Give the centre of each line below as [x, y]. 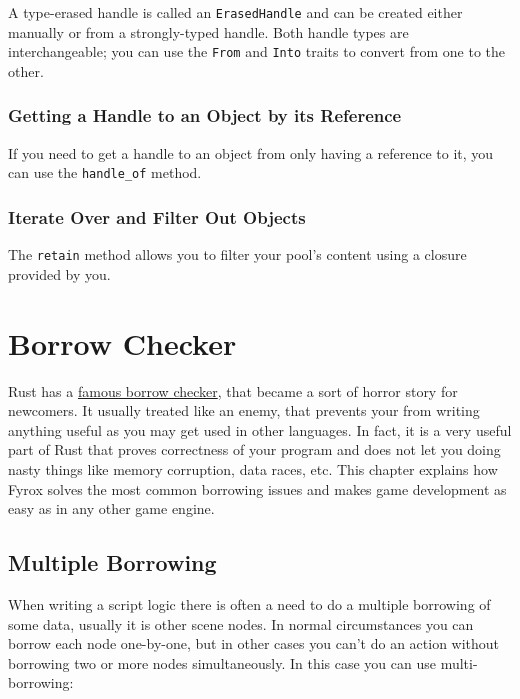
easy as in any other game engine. [111, 508]
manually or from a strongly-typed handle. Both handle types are [208, 31]
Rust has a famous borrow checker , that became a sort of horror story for [233, 390]
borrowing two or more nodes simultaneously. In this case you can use [222, 662]
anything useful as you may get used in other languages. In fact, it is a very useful [260, 429]
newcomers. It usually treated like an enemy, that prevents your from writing [244, 410]
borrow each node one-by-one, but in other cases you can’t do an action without [254, 643]
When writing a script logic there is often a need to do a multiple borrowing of [249, 603]
